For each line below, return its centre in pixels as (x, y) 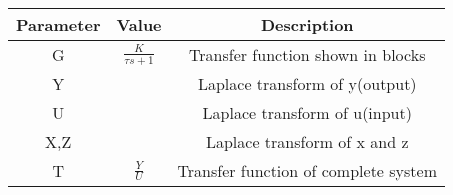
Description (307, 24)
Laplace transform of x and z (307, 141)
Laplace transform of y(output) (307, 83)
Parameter (58, 24)
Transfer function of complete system (307, 170)
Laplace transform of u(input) (307, 112)
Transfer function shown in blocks (307, 54)
